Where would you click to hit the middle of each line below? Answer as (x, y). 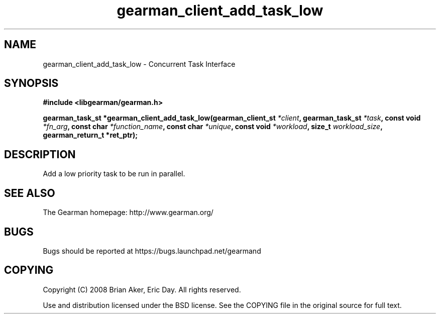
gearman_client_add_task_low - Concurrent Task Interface (139, 64)
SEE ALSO (30, 193)
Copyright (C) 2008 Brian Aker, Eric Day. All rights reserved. (142, 289)
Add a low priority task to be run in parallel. (114, 174)
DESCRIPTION (40, 154)
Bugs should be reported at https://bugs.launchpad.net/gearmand (152, 251)
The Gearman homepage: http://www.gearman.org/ (128, 213)
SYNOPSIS (31, 83)
